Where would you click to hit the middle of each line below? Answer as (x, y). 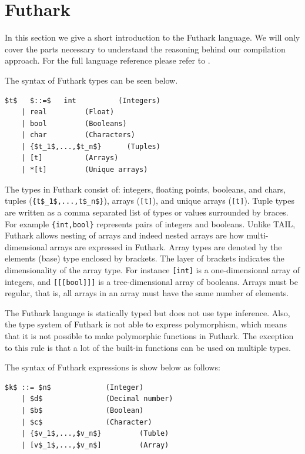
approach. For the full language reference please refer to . (108, 60)
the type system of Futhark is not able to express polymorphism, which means (146, 324)
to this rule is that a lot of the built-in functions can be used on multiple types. (148, 347)
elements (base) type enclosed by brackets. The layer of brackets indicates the (145, 258)
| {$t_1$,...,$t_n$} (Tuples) (91, 146)
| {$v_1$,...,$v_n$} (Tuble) (95, 434)
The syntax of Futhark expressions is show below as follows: (113, 367)
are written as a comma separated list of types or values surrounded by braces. (147, 212)
